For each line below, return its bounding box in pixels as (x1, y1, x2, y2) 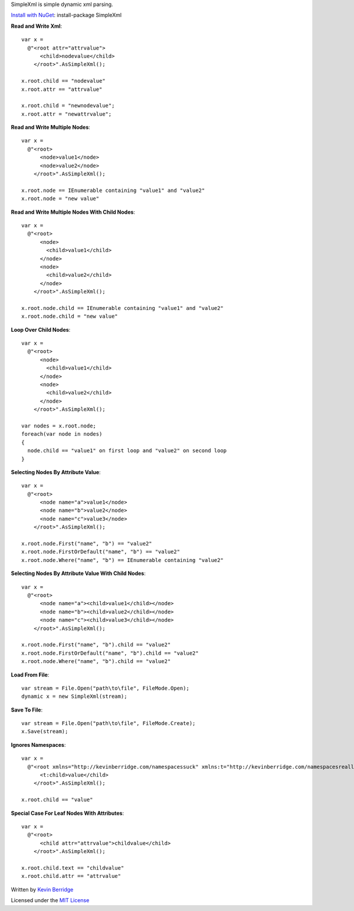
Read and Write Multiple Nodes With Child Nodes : (11, 208, 136, 215)
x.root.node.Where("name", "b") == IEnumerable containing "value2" (21, 557, 224, 563)
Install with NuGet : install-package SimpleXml (11, 12, 122, 19)
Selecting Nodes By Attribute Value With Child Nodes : (11, 570, 146, 577)
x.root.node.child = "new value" (21, 313, 118, 320)
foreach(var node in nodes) (21, 431, 103, 437)
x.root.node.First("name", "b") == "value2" (21, 540, 153, 547)
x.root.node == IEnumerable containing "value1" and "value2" (21, 187, 205, 194)
